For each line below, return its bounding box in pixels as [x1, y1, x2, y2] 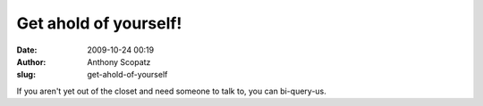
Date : [16, 45, 38, 55]
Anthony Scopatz [87, 56, 151, 67]
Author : [16, 56, 47, 67]
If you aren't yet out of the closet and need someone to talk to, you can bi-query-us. [16, 86, 326, 96]
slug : [16, 69, 36, 80]
